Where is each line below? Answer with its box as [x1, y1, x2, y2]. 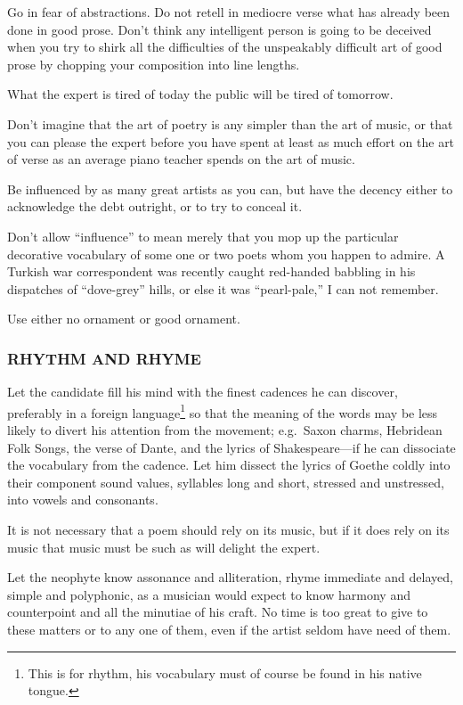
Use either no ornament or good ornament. [7, 309, 240, 328]
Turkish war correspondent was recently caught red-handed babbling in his [7, 262, 416, 281]
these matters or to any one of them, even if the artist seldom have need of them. [7, 619, 451, 638]
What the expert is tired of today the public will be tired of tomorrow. [7, 85, 394, 103]
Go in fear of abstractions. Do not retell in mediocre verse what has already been [7, 3, 451, 20]
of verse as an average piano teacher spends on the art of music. [7, 150, 355, 168]
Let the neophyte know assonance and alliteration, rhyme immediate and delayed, [7, 568, 453, 586]
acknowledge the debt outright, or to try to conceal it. [7, 197, 303, 216]
